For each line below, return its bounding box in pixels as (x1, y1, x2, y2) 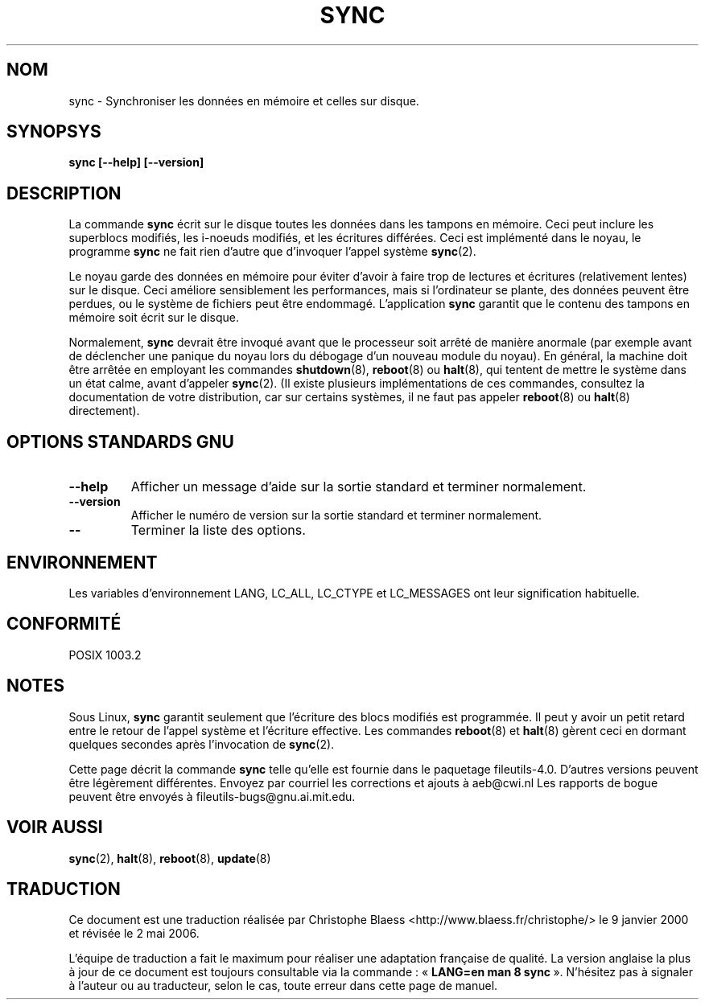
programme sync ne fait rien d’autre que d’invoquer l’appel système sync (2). (68, 244, 476, 259)
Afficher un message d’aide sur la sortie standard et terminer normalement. (130, 478, 587, 495)
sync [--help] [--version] (68, 155, 204, 170)
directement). (68, 404, 140, 418)
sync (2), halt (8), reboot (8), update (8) (68, 851, 271, 865)
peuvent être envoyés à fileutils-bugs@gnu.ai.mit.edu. (68, 789, 356, 803)
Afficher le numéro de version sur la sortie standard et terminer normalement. (130, 508, 542, 523)
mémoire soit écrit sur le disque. (68, 310, 239, 325)
